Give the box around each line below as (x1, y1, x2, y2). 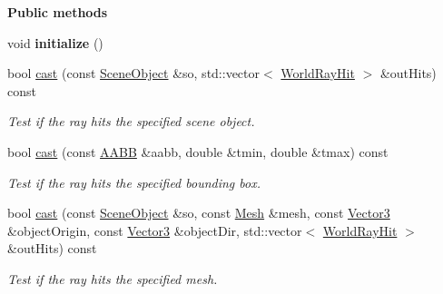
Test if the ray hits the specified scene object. (7, 112, 255, 131)
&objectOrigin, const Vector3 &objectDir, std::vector (7, 220, 302, 240)
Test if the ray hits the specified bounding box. (7, 172, 261, 191)
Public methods (7, 3, 108, 21)
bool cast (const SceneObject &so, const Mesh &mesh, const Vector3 (7, 203, 390, 222)
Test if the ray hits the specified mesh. (7, 269, 218, 288)
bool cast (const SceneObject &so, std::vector (7, 64, 261, 83)
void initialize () (7, 33, 103, 52)
